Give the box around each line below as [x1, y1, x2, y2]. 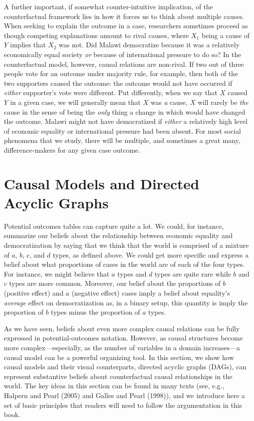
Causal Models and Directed [4, 173, 199, 193]
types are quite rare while [155, 268, 231, 279]
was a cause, [151, 97, 188, 107]
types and [117, 268, 147, 279]
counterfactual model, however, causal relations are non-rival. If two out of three [4, 59, 244, 69]
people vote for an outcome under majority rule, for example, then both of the [4, 68, 238, 79]
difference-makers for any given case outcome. [4, 144, 140, 155]
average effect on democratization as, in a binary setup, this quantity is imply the [4, 297, 248, 307]
